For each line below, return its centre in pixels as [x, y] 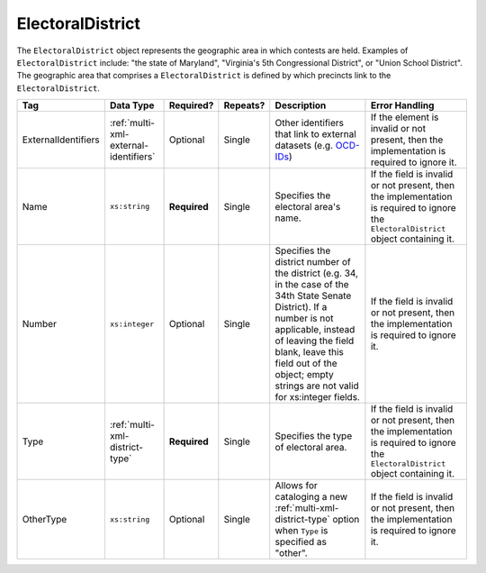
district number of [313, 262]
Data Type [132, 105]
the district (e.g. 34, [317, 273]
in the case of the [312, 285]
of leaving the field [315, 341]
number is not [304, 318]
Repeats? [244, 105]
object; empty [305, 375]
